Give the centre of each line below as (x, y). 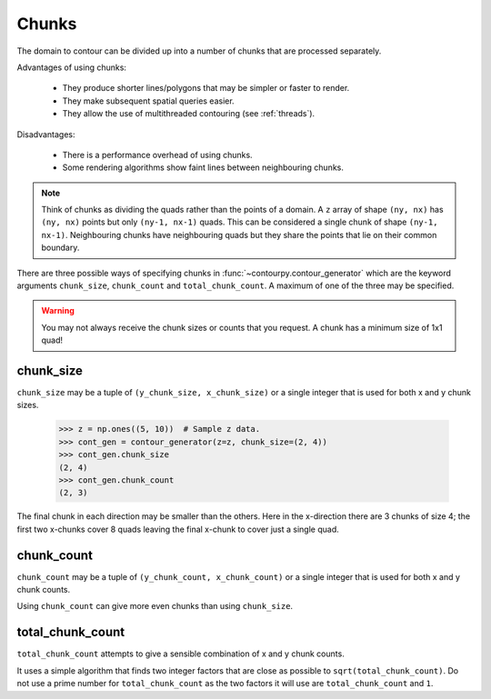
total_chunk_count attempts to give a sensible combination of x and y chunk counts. (180, 654)
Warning (58, 311)
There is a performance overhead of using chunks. (158, 155)
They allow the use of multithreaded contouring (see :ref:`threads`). (189, 114)
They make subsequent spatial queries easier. (149, 101)
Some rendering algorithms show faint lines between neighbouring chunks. (203, 167)
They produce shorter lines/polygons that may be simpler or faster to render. (206, 88)
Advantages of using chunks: (72, 67)
